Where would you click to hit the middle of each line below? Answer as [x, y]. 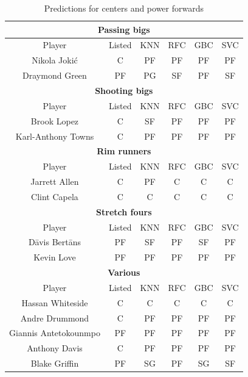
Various [124, 272]
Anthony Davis [55, 348]
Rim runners [124, 151]
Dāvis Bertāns [55, 242]
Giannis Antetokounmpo [55, 333]
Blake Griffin [55, 363]
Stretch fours [124, 211]
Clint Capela [55, 196]
